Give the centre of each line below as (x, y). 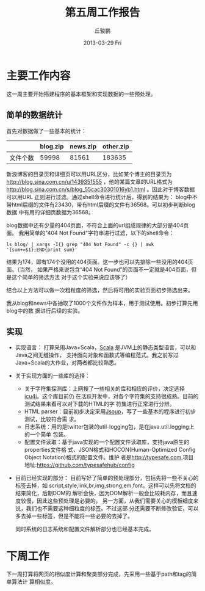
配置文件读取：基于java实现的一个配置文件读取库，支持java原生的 (107, 442)
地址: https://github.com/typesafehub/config (80, 465)
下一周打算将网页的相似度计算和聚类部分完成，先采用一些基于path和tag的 (99, 574)
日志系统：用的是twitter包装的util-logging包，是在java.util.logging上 (109, 427)
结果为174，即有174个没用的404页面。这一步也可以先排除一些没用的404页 (100, 262)
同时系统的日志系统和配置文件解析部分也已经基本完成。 (85, 529)
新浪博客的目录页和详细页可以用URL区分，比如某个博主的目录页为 (89, 174)
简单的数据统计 (34, 115)
